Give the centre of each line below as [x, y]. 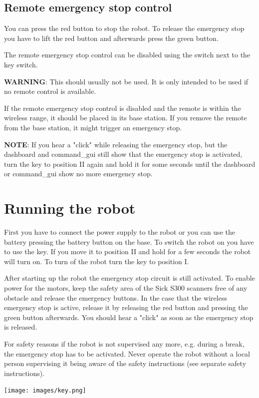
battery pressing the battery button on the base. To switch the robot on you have [129, 241]
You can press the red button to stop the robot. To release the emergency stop [124, 28]
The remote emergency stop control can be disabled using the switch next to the [127, 55]
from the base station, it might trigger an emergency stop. [93, 127]
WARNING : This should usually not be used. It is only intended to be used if [126, 81]
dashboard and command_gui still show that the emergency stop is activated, [123, 154]
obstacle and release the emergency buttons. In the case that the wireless [116, 297]
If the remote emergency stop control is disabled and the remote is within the [123, 108]
